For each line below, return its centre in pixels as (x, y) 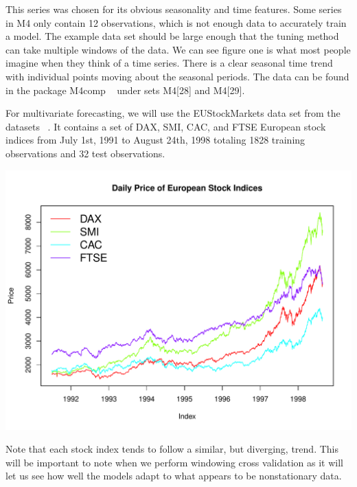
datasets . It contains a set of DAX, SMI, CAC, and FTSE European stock (166, 126)
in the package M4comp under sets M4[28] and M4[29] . (125, 90)
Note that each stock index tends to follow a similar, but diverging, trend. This (172, 449)
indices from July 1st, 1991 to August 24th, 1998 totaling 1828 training (156, 140)
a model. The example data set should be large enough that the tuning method (172, 36)
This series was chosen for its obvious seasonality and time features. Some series (174, 9)
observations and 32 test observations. (85, 153)
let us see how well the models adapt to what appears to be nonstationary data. (174, 476)
